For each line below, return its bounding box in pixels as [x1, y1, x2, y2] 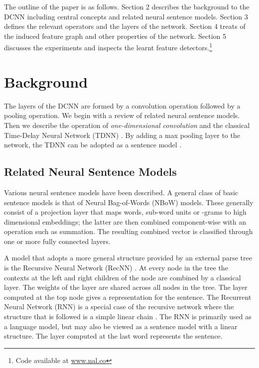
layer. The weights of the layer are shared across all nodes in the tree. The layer [4, 282, 248, 292]
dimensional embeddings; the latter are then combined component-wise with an [4, 216, 247, 227]
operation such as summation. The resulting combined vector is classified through [4, 226, 253, 237]
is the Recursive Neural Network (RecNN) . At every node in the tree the [4, 262, 228, 273]
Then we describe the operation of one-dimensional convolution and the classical [4, 120, 250, 130]
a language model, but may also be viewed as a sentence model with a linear [4, 321, 238, 331]
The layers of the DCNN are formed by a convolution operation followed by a [4, 100, 241, 111]
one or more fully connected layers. [4, 236, 111, 246]
